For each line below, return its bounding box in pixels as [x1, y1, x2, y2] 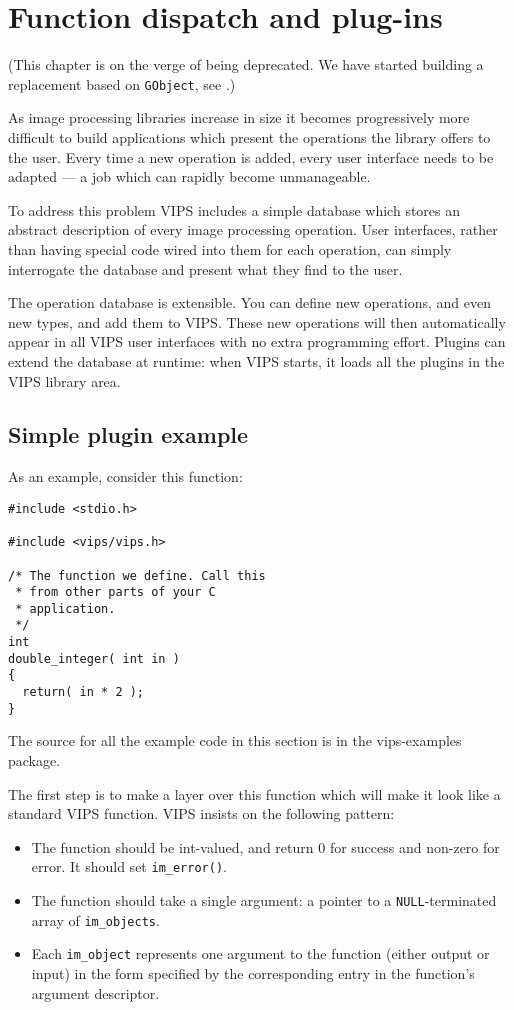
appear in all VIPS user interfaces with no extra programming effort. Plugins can [8, 331, 506, 352]
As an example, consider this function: [8, 466, 243, 487]
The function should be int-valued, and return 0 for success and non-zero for [31, 836, 500, 857]
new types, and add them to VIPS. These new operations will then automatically [8, 311, 506, 332]
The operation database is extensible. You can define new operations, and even [8, 292, 491, 313]
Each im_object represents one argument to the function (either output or [31, 943, 490, 964]
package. [8, 750, 61, 771]
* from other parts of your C [15, 585, 216, 600]
